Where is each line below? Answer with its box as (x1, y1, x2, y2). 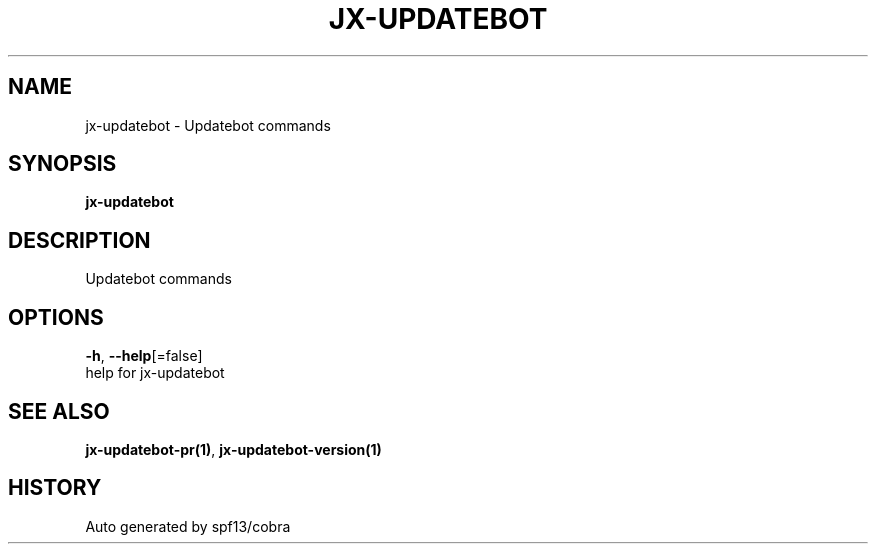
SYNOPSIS (8, 151, 117, 177)
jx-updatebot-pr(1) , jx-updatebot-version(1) (85, 440, 382, 458)
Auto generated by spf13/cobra (85, 517, 291, 535)
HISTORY (8, 475, 102, 501)
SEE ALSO (8, 398, 110, 424)
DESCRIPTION (8, 227, 151, 253)
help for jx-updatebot (85, 364, 225, 382)
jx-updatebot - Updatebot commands (85, 116, 331, 134)
